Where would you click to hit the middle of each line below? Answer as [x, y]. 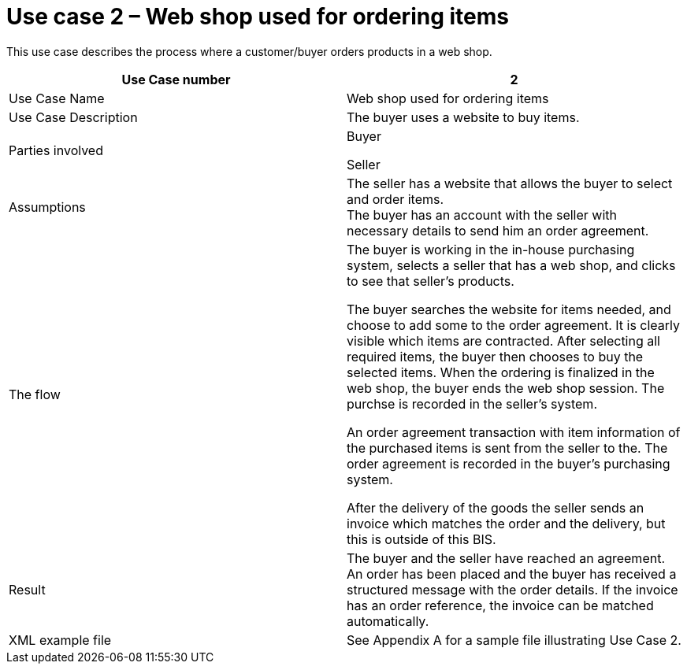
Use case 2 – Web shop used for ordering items [258, 17]
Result [27, 589]
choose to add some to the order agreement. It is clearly [514, 325]
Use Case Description [73, 117]
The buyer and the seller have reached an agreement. [506, 558]
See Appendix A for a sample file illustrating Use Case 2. [514, 640]
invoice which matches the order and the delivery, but [506, 523]
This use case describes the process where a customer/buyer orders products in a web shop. [249, 51]
